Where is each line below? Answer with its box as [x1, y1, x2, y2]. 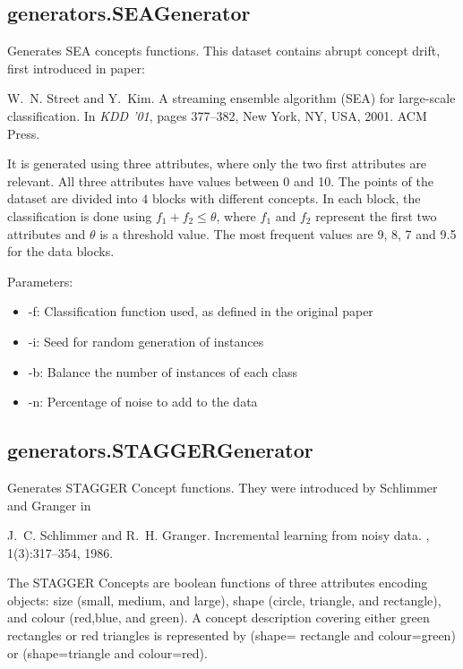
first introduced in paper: [7, 58, 145, 77]
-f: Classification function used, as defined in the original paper [28, 302, 373, 321]
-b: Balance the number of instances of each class [28, 362, 298, 381]
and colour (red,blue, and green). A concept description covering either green [7, 608, 430, 627]
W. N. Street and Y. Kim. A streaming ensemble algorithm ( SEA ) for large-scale [7, 89, 456, 107]
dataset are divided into [7, 189, 138, 208]
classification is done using [7, 206, 152, 225]
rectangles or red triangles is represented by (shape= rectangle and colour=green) [7, 626, 456, 645]
